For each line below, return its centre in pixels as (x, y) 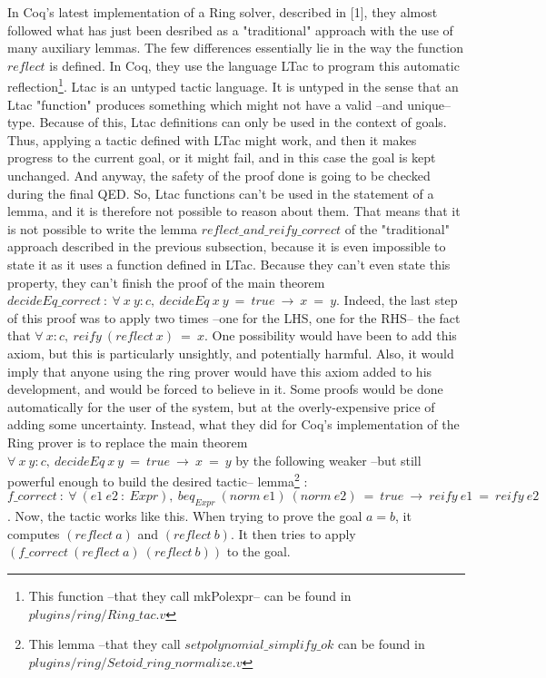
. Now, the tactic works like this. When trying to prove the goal (185, 516)
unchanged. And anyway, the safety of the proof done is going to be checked (219, 175)
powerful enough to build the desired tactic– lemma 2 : (158, 480)
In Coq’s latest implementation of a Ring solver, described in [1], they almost (223, 12)
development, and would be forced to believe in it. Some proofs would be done (225, 389)
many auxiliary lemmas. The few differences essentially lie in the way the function (236, 48)
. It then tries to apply (293, 533)
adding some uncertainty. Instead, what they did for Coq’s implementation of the (233, 424)
